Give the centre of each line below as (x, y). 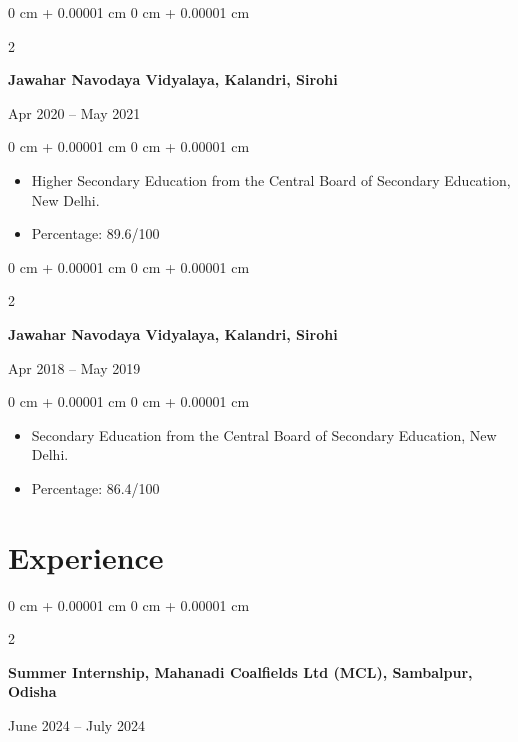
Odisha (32, 691)
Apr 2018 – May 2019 (74, 367)
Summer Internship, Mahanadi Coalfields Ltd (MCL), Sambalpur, (240, 671)
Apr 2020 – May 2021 (74, 112)
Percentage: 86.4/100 (95, 487)
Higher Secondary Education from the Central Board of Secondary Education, (271, 179)
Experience (86, 556)
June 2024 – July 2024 (76, 725)
